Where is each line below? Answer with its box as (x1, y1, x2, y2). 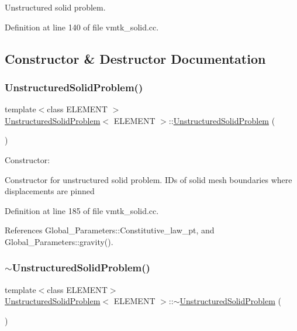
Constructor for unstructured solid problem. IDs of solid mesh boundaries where (5, 173, 292, 185)
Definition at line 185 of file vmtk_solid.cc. (5, 204, 159, 216)
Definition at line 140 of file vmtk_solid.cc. (5, 20, 159, 33)
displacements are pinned (5, 185, 95, 197)
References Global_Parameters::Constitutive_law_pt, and (5, 224, 215, 236)
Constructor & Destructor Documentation (5, 49, 266, 67)
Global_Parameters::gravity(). (5, 235, 113, 247)
